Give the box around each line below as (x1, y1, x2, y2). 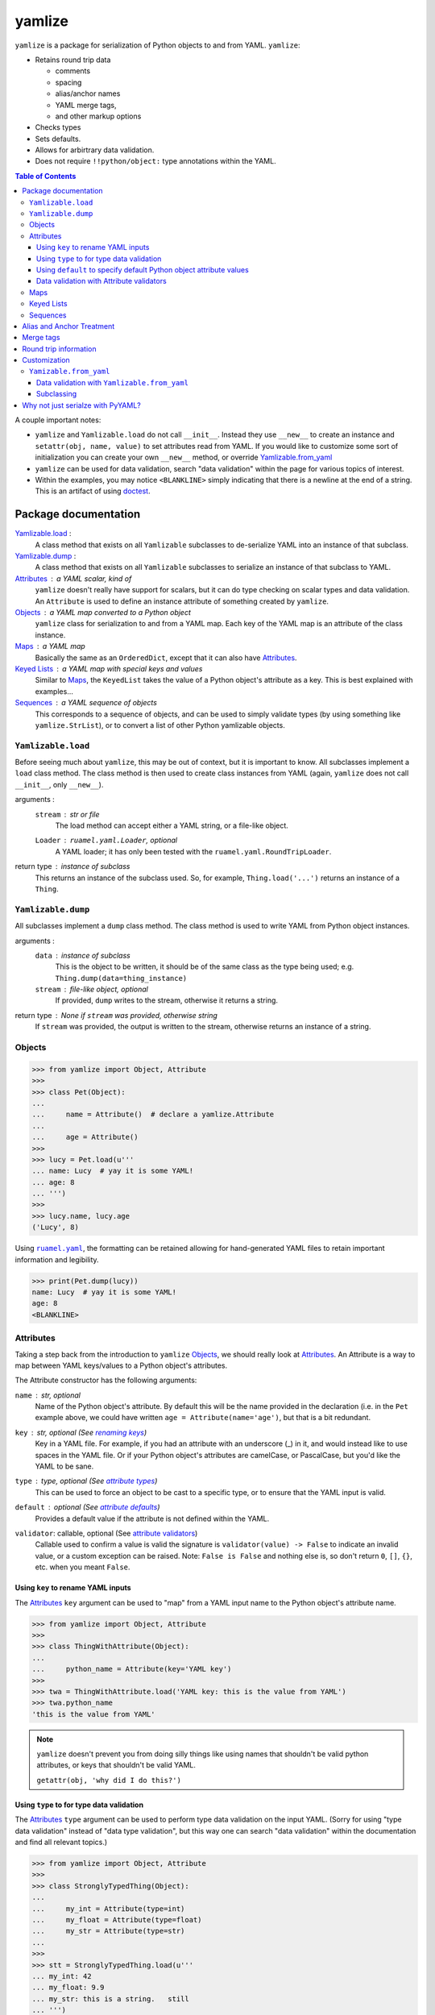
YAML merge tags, (55, 100, 117, 110)
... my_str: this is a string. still (31, 1994, 189, 2003)
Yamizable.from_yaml (29, 367, 110, 376)
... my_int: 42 (31, 1971, 92, 1980)
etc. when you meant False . (35, 1562, 130, 1572)
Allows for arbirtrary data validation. (35, 145, 155, 155)
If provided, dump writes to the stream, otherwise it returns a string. (55, 995, 278, 1005)
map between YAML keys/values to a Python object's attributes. (14, 1361, 228, 1370)
